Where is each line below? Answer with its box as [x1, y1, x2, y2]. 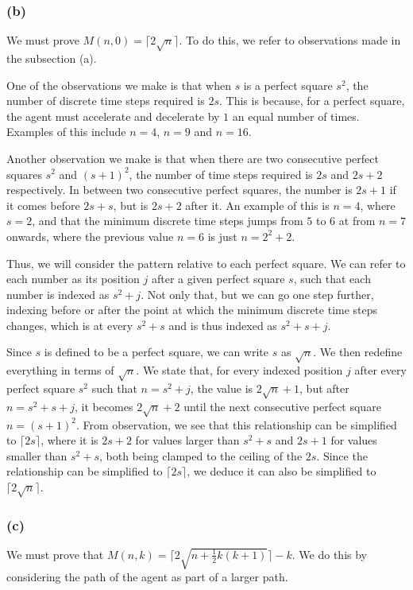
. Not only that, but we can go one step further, [141, 285, 374, 302]
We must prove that [6, 545, 104, 562]
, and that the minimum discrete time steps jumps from [32, 212, 303, 229]
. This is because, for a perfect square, [218, 92, 405, 109]
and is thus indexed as [168, 316, 277, 333]
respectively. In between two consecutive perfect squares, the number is [6, 181, 353, 198]
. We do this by [291, 545, 368, 562]
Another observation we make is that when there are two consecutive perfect [6, 149, 379, 166]
